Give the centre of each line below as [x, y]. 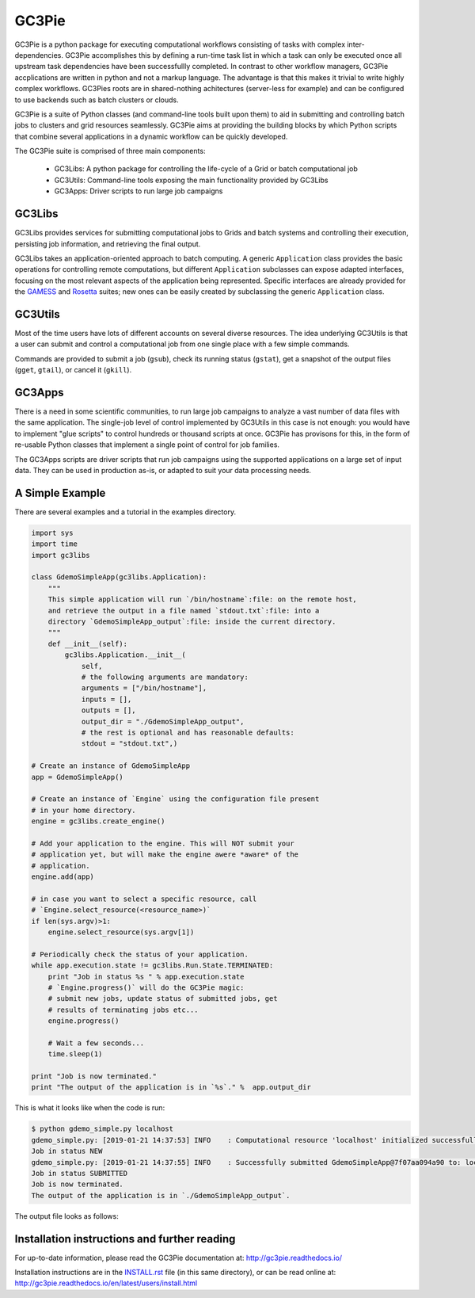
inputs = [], [106, 699]
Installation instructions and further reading [125, 1239]
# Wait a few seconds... [96, 1043]
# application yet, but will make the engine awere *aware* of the [165, 855]
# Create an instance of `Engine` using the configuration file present [175, 799]
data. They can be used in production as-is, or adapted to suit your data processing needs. [163, 471]
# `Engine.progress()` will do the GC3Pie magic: [146, 987]
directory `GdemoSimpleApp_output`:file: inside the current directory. [192, 622]
